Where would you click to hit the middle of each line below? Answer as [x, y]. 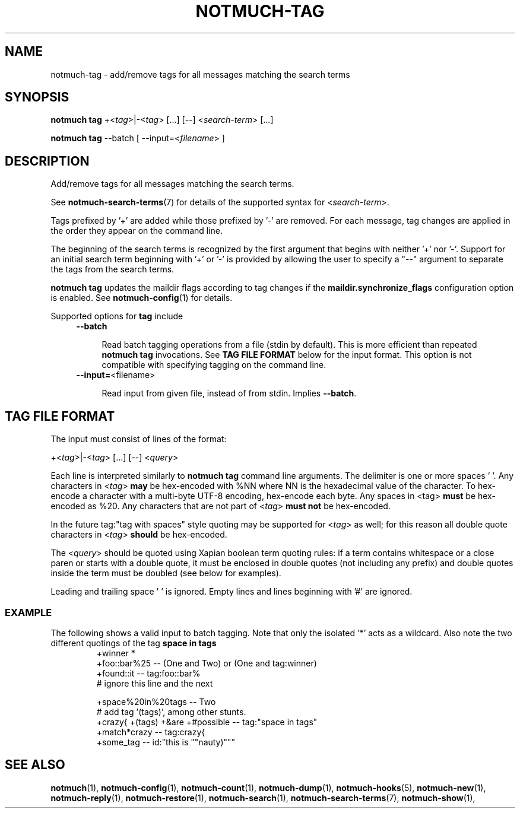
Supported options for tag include [117, 316]
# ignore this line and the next [155, 683]
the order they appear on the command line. [137, 231]
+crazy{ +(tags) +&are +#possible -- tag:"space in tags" [207, 722]
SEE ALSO [35, 765]
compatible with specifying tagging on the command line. [214, 365]
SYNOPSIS [37, 97]
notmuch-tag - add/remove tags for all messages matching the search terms [200, 74]
